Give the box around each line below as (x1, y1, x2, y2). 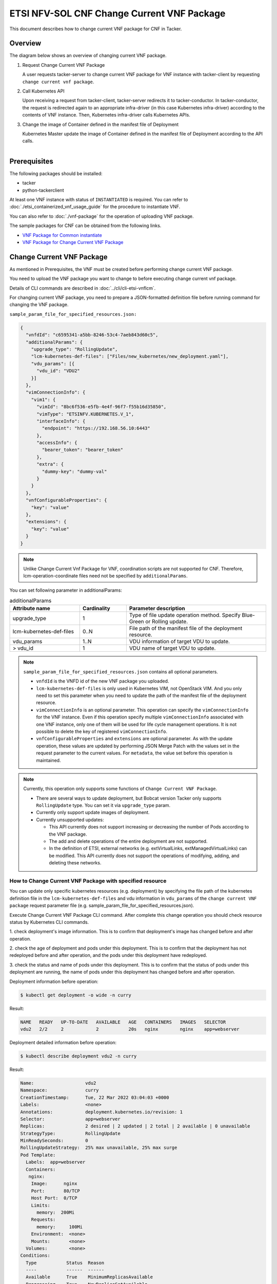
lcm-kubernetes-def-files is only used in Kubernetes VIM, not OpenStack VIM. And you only (36, 685, 242, 691)
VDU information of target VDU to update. (129, 638, 230, 645)
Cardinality (82, 605, 110, 612)
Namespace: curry (20, 1087, 100, 1093)
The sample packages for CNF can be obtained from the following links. (9, 222, 162, 229)
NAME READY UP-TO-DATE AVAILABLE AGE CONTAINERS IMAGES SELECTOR (20, 1019, 226, 1025)
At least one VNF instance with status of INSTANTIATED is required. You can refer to (9, 197, 188, 203)
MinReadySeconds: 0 (20, 1138, 88, 1144)
